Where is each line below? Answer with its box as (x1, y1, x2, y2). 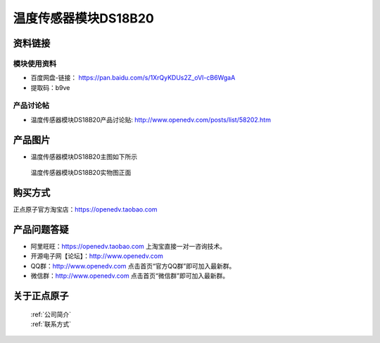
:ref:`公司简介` (30, 310, 72, 318)
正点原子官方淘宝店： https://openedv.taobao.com (13, 205, 158, 214)
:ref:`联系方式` (30, 320, 72, 328)
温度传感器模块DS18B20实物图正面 (30, 169, 132, 177)
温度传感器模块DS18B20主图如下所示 (30, 152, 137, 161)
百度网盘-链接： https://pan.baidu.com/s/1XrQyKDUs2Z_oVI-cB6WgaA (30, 74, 236, 82)
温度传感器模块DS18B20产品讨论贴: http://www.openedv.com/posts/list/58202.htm (30, 115, 271, 124)
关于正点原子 (13, 290, 69, 302)
